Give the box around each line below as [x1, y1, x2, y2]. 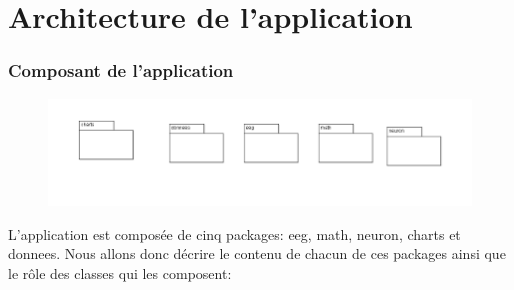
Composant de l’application [8, 58, 234, 83]
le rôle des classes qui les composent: [8, 262, 232, 283]
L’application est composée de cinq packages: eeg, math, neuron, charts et [8, 223, 461, 244]
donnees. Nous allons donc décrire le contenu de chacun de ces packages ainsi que [8, 243, 506, 264]
